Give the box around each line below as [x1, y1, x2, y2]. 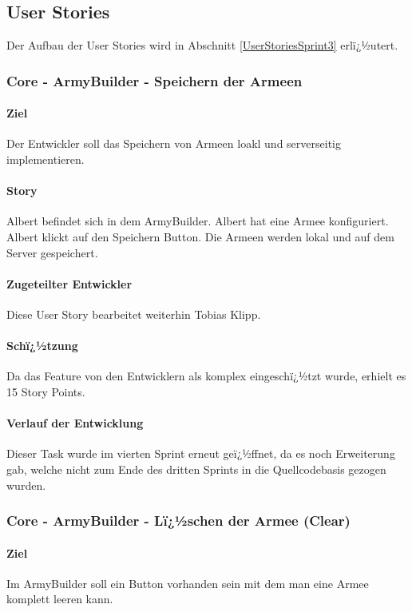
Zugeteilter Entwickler [6, 275, 133, 292]
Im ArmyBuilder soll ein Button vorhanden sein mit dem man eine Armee [6, 574, 369, 591]
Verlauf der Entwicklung [6, 415, 144, 431]
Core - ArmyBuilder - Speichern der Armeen [6, 70, 303, 90]
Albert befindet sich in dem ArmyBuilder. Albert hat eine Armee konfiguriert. [6, 213, 389, 229]
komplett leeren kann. [6, 590, 113, 607]
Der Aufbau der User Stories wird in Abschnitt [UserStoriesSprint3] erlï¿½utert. [6, 37, 398, 54]
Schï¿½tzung [6, 337, 78, 354]
